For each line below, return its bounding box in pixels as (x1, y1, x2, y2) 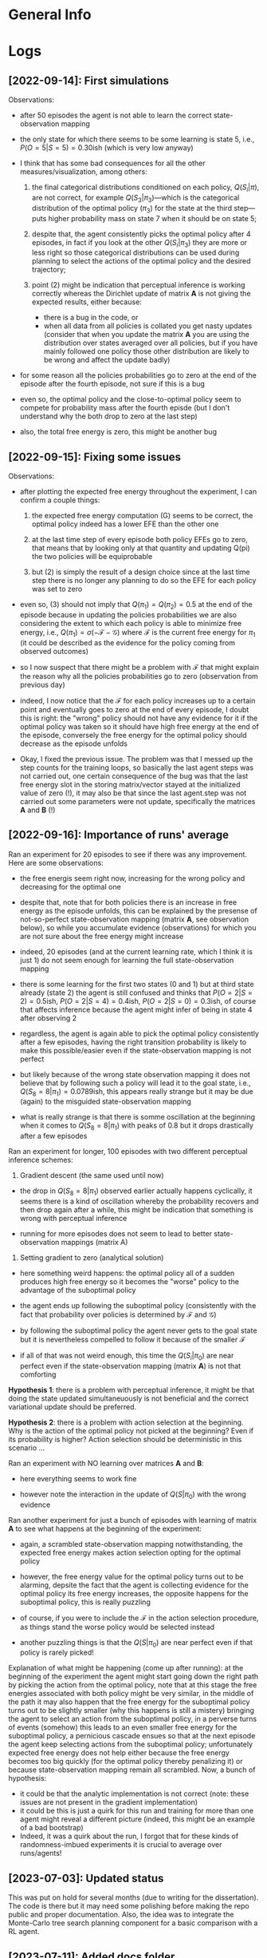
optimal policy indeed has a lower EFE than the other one (31, 519, 219, 529)
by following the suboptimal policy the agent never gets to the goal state (19, 1326, 257, 1335)
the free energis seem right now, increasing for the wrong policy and (19, 873, 245, 883)
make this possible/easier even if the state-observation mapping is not (19, 1045, 252, 1055)
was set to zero (31, 585, 83, 594)
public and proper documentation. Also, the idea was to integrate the (8, 1910, 234, 1920)
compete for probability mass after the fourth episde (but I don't (19, 403, 230, 413)
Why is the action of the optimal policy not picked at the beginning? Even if (8, 1425, 253, 1435)
